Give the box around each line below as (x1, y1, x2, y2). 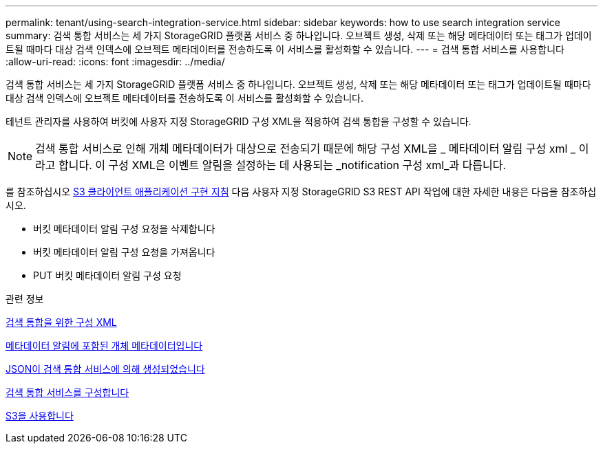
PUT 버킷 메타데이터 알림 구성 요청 (33, 270, 182, 281)
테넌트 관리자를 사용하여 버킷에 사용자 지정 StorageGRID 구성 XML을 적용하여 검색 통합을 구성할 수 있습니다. (6, 116, 472, 127)
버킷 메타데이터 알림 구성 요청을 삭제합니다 (33, 223, 215, 234)
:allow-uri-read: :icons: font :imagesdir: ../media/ (6, 56, 225, 67)
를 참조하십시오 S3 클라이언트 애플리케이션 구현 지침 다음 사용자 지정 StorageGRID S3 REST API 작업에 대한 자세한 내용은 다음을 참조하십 (6, 186, 597, 197)
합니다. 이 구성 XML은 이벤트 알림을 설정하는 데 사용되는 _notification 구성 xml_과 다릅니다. (59, 158, 507, 172)
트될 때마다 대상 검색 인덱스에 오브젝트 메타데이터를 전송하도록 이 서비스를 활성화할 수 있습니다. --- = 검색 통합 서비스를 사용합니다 (6, 43, 564, 55)
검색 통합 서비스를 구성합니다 (6, 386, 129, 398)
